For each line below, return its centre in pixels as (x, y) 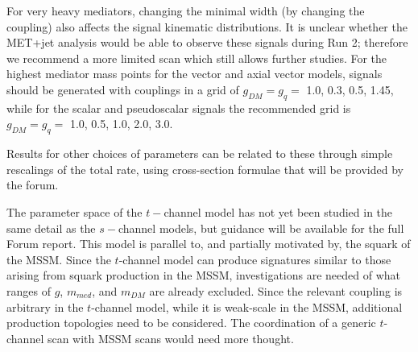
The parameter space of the (74, 211)
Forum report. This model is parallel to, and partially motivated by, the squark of (209, 244)
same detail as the (51, 228)
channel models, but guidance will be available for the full (261, 228)
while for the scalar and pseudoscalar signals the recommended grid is (179, 108)
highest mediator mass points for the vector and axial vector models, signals (195, 74)
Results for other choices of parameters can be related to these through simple (200, 153)
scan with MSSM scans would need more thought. (170, 338)
